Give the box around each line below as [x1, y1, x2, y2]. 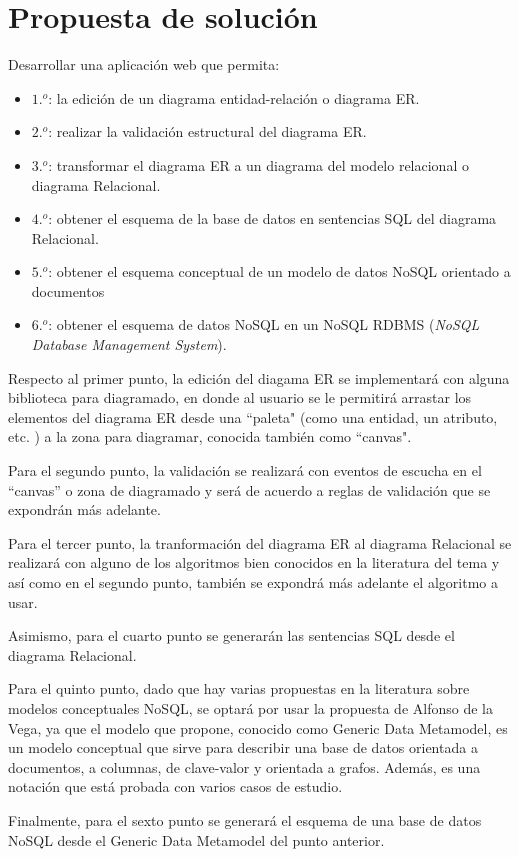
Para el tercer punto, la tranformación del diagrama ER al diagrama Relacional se [8, 532, 512, 553]
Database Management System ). [31, 334, 227, 355]
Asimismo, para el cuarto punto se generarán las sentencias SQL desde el [8, 625, 455, 646]
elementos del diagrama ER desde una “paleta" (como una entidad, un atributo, [8, 406, 498, 427]
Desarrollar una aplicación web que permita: [8, 54, 280, 75]
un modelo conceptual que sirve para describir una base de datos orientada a [8, 737, 478, 758]
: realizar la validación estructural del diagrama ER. [48, 121, 367, 142]
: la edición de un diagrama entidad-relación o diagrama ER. [48, 87, 420, 108]
